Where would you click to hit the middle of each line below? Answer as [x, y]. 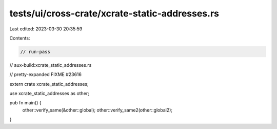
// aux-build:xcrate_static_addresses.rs [51, 65]
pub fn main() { [25, 103]
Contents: [20, 38]
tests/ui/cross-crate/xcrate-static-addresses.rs [114, 13]
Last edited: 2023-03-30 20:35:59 [46, 29]
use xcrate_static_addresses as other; [50, 94]
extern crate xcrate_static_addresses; [49, 84]
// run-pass [35, 52]
